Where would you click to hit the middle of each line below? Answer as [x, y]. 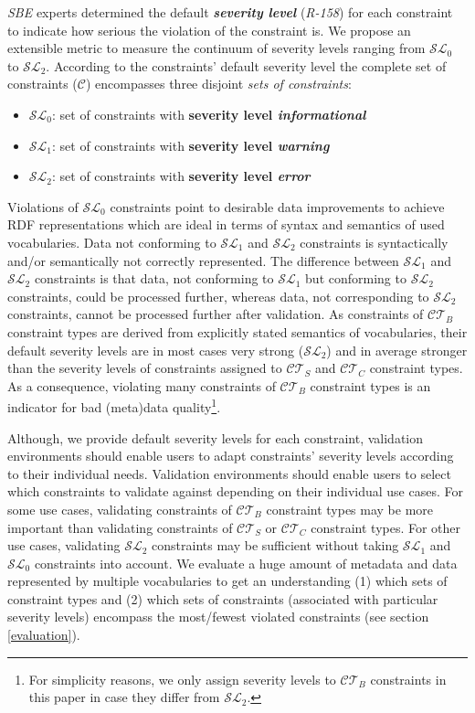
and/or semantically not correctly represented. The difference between [203, 260]
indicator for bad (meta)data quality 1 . [114, 405]
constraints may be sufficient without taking [275, 545]
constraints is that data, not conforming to [154, 278]
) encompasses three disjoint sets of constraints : [218, 84]
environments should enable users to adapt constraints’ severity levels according [231, 456]
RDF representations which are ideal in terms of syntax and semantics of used [226, 224]
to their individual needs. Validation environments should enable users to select [229, 473]
